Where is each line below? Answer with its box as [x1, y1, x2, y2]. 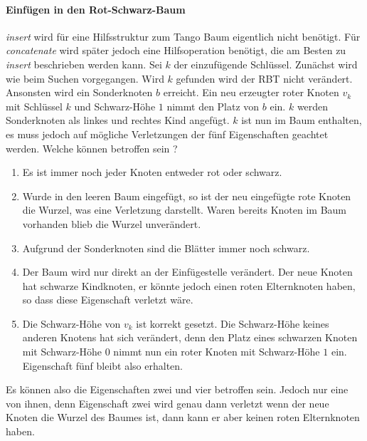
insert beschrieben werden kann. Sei [6, 56, 162, 71]
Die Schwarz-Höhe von [22, 316, 121, 331]
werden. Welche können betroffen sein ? [6, 140, 178, 155]
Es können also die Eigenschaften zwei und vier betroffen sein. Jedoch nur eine [6, 382, 349, 397]
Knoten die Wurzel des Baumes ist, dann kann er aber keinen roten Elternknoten [6, 410, 360, 425]
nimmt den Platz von [166, 98, 260, 113]
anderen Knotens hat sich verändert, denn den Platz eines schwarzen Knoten [22, 330, 358, 345]
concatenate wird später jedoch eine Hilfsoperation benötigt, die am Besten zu [6, 43, 346, 58]
